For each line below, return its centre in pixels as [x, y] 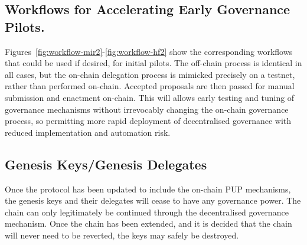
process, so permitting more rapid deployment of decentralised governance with [148, 121]
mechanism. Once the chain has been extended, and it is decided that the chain [148, 223]
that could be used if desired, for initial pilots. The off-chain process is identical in [153, 63]
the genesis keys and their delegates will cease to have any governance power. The [153, 200]
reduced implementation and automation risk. [88, 132]
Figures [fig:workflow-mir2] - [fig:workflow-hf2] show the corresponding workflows [149, 51]
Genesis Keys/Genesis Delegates [106, 164]
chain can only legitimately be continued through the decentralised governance [147, 212]
